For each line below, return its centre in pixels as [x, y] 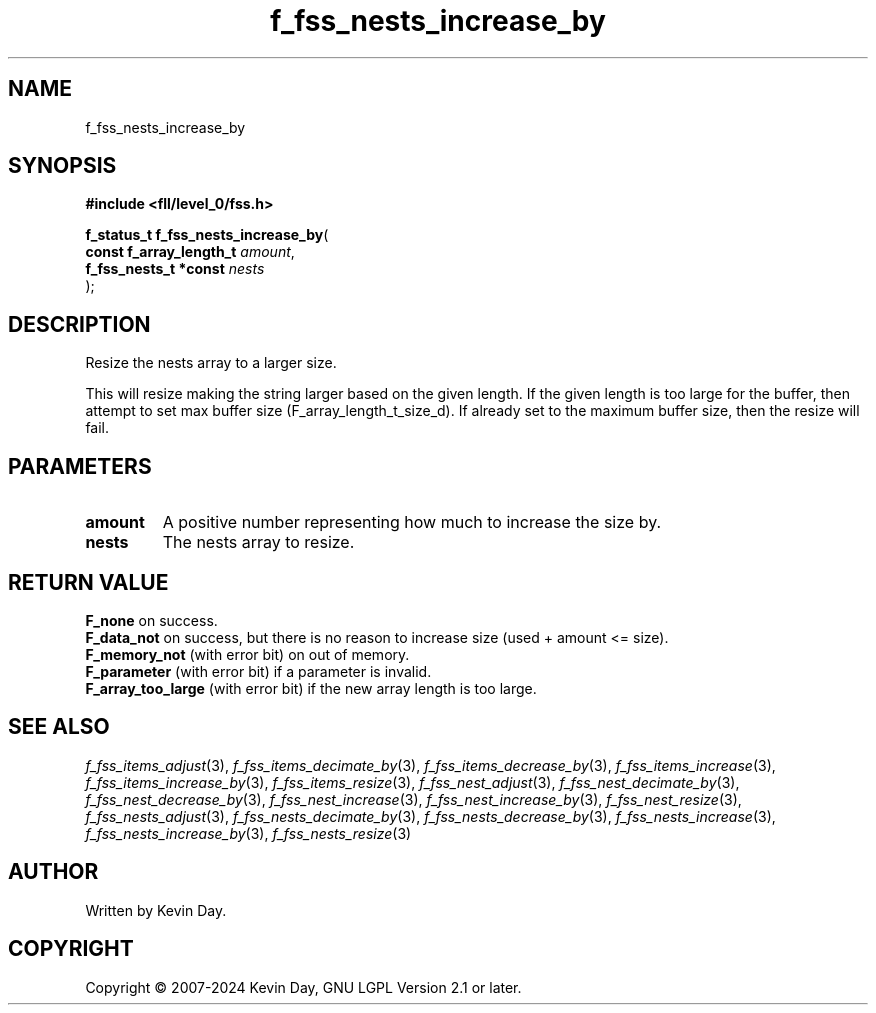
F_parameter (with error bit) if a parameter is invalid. [258, 671]
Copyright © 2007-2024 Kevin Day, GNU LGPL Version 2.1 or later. [303, 987]
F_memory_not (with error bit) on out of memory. [247, 654]
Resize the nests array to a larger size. [211, 363]
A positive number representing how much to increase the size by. [412, 522]
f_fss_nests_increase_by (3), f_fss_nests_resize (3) [248, 833]
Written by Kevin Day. [156, 910]
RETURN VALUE [88, 582]
